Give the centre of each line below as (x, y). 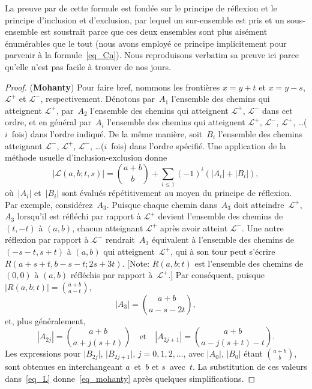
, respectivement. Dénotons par (97, 99)
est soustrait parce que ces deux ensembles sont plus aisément (154, 31)
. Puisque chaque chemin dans (162, 204)
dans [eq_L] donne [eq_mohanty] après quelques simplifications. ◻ (130, 378)
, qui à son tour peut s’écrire (223, 251)
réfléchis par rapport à (112, 275)
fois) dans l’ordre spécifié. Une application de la (199, 145)
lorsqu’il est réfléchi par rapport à (79, 216)
